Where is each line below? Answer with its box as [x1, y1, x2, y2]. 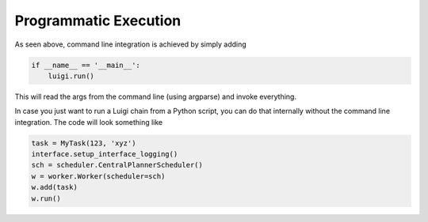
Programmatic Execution [14, 12, 182, 29]
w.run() [31, 194, 61, 203]
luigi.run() [48, 71, 95, 81]
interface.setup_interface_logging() [31, 150, 178, 159]
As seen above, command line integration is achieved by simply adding [14, 40, 247, 49]
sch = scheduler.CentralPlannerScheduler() [31, 160, 204, 170]
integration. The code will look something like [14, 117, 163, 126]
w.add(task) [31, 182, 78, 192]
